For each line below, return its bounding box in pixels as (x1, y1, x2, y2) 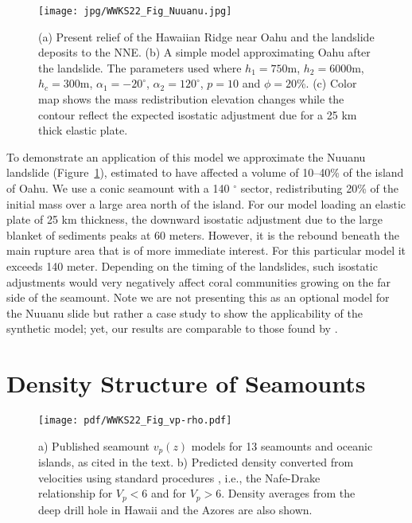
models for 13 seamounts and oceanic (191, 437, 373, 454)
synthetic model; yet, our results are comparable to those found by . (6, 320, 338, 337)
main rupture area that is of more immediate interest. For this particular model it (6, 242, 406, 259)
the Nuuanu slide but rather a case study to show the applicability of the (6, 304, 363, 321)
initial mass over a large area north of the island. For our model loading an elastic (6, 195, 406, 212)
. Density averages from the (221, 485, 356, 502)
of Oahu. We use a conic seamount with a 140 (6, 180, 230, 196)
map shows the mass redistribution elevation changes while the (38, 91, 344, 107)
